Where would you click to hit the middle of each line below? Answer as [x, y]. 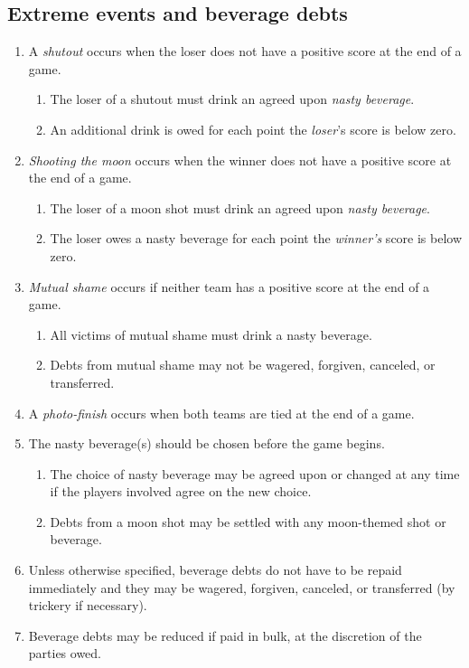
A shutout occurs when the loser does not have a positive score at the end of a [245, 51]
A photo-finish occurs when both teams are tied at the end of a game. [221, 413]
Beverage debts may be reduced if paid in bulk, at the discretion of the [225, 635]
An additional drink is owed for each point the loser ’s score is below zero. [253, 129]
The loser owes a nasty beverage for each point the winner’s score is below [256, 238]
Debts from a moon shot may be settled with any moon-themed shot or [248, 521]
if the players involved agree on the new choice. [181, 491]
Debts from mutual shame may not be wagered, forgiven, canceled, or [243, 365]
